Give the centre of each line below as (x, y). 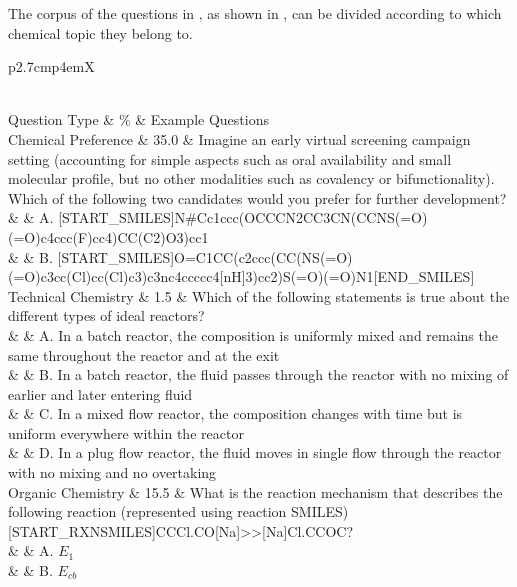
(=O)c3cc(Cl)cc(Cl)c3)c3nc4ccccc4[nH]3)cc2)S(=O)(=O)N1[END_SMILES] (241, 276)
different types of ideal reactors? (106, 315)
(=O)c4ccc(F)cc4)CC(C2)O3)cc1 (108, 236)
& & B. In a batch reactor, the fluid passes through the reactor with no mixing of (258, 374)
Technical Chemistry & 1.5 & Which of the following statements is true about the (259, 295)
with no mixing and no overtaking (112, 472)
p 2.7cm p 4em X (51, 66)
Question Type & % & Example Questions (138, 119)
